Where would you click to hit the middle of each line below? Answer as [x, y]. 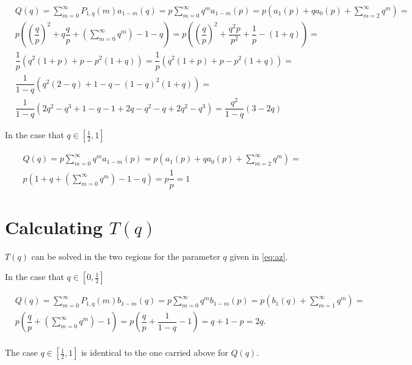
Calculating [54, 227]
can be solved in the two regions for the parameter [126, 256]
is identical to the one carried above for [155, 352]
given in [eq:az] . [259, 256]
